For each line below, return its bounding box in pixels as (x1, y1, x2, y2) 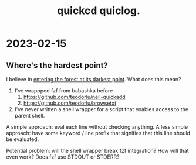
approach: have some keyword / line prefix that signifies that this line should (6, 130, 191, 136)
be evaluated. (6, 136, 39, 143)
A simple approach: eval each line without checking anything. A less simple (6, 123, 188, 130)
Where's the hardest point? (6, 60, 109, 70)
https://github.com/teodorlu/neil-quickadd (23, 94, 126, 100)
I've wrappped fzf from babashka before (14, 87, 113, 94)
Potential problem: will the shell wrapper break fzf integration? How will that (6, 147, 189, 154)
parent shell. (14, 112, 45, 119)
